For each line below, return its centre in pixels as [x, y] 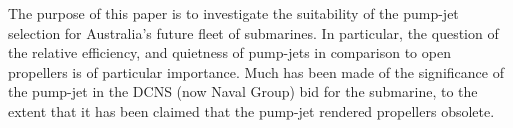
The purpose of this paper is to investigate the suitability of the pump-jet [233, 13]
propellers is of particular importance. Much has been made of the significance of [256, 71]
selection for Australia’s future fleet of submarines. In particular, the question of [253, 32]
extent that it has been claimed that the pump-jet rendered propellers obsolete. [251, 110]
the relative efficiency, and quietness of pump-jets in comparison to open [229, 52]
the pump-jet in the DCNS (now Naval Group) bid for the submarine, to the [243, 91]
